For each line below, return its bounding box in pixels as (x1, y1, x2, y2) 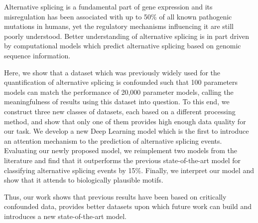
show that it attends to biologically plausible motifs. (4, 175, 163, 185)
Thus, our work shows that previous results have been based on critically (4, 191, 227, 202)
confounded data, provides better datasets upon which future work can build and (4, 201, 252, 212)
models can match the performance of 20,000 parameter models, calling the (4, 86, 234, 97)
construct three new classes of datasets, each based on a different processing (4, 106, 236, 116)
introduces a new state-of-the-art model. (4, 211, 127, 221)
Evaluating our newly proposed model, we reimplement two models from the (4, 145, 237, 156)
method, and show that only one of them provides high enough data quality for (4, 116, 246, 126)
